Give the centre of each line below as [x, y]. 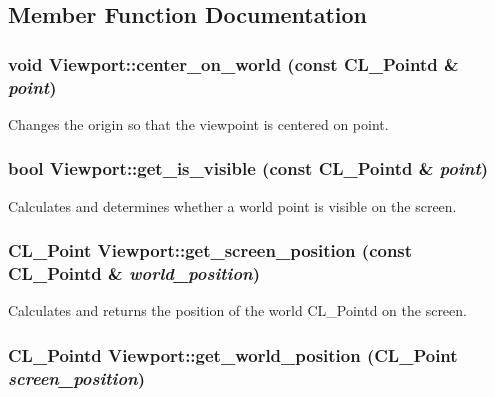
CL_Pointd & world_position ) [134, 273]
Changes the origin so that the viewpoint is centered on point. [198, 123]
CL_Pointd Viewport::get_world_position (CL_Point [233, 354]
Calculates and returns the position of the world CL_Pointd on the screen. [237, 310]
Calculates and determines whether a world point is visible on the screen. [232, 205]
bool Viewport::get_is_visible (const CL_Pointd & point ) [248, 168]
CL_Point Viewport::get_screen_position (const [210, 250]
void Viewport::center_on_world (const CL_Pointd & [233, 63]
